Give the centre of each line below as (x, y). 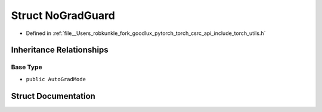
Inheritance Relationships (60, 50)
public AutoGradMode (56, 79)
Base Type (27, 67)
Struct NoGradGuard (63, 15)
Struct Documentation (53, 96)
